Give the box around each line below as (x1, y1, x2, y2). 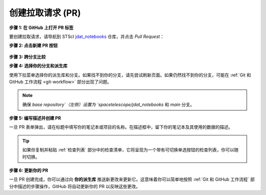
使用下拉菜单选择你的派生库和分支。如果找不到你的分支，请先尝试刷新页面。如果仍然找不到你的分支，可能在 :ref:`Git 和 (9, 72, 251, 78)
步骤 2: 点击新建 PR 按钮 (9, 42, 58, 49)
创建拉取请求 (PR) (9, 7, 81, 18)
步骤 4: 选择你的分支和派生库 (9, 63, 67, 69)
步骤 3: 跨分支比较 (9, 54, 46, 60)
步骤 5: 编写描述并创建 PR (9, 115, 61, 121)
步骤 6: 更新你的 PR (9, 167, 48, 173)
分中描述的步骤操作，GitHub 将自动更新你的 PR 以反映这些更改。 (9, 183, 140, 189)
